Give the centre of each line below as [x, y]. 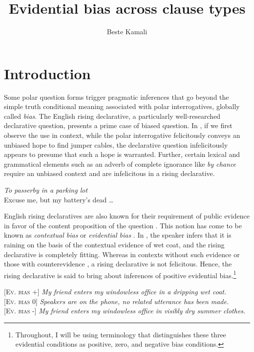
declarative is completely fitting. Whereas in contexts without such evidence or [122, 254]
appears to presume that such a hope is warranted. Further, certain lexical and [122, 154]
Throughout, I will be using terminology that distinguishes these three [121, 334]
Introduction [47, 73]
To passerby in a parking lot [46, 190]
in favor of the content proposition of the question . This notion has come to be [123, 225]
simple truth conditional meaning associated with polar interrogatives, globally [122, 106]
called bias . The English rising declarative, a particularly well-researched [112, 116]
